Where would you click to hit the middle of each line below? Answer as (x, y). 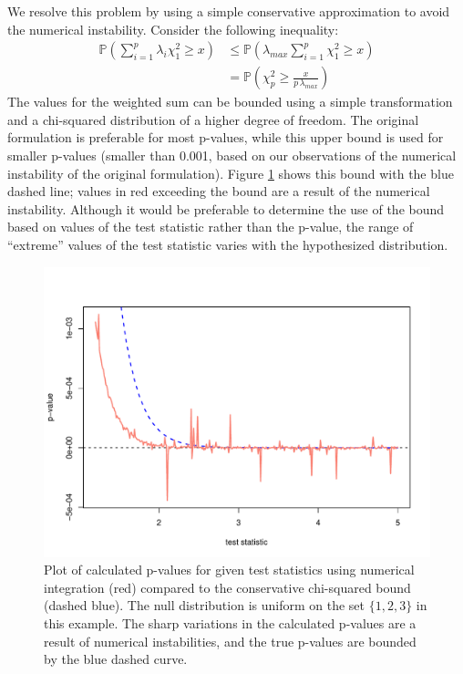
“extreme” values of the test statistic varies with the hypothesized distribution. (228, 244)
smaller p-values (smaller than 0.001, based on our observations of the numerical (232, 156)
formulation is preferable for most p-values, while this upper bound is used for (226, 137)
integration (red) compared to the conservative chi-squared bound (227, 587)
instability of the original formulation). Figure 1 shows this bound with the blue (231, 173)
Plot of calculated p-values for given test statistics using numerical (229, 570)
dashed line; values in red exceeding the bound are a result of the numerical (219, 191)
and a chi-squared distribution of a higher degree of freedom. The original (213, 119)
